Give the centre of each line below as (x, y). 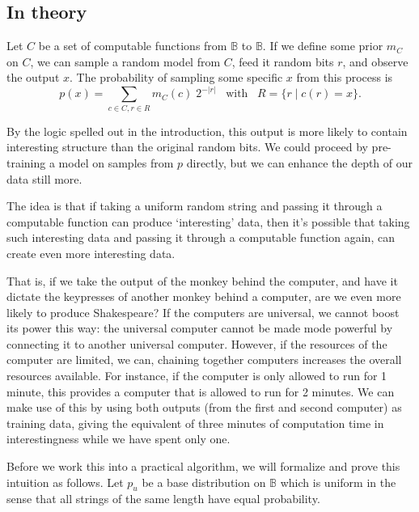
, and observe (375, 61)
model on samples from (116, 162)
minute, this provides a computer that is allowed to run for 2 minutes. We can (201, 391)
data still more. (44, 178)
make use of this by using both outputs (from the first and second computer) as (204, 407)
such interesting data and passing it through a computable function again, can (201, 237)
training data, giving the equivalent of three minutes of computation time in (195, 423)
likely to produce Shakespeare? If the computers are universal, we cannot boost (203, 312)
